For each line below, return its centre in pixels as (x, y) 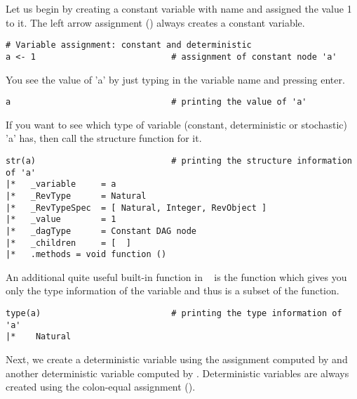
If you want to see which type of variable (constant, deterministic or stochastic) (176, 124)
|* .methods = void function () (86, 255)
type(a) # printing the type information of (174, 314)
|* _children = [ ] (68, 243)
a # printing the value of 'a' (156, 102)
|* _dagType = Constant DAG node (101, 231)
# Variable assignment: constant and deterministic (129, 45)
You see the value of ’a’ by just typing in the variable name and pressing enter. (175, 79)
